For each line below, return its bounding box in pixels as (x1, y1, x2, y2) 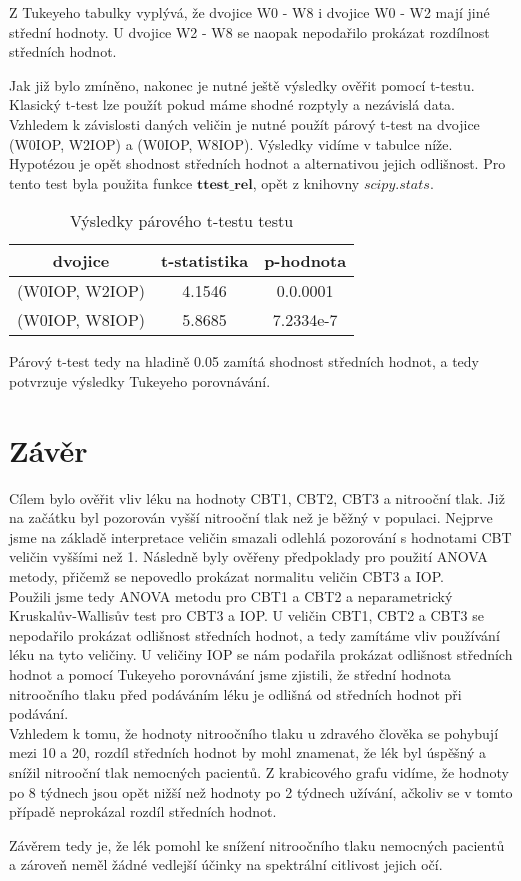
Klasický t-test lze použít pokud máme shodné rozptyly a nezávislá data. (9, 94, 455, 115)
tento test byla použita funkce (9, 172, 193, 193)
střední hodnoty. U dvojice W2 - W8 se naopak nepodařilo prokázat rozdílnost (9, 21, 490, 42)
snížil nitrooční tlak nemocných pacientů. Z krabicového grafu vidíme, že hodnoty (9, 761, 509, 782)
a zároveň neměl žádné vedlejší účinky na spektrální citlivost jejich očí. (9, 854, 443, 875)
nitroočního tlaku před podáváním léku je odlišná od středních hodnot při (9, 683, 462, 704)
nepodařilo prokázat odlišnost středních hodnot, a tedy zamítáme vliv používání (9, 624, 500, 645)
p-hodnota (264, 249, 347, 273)
